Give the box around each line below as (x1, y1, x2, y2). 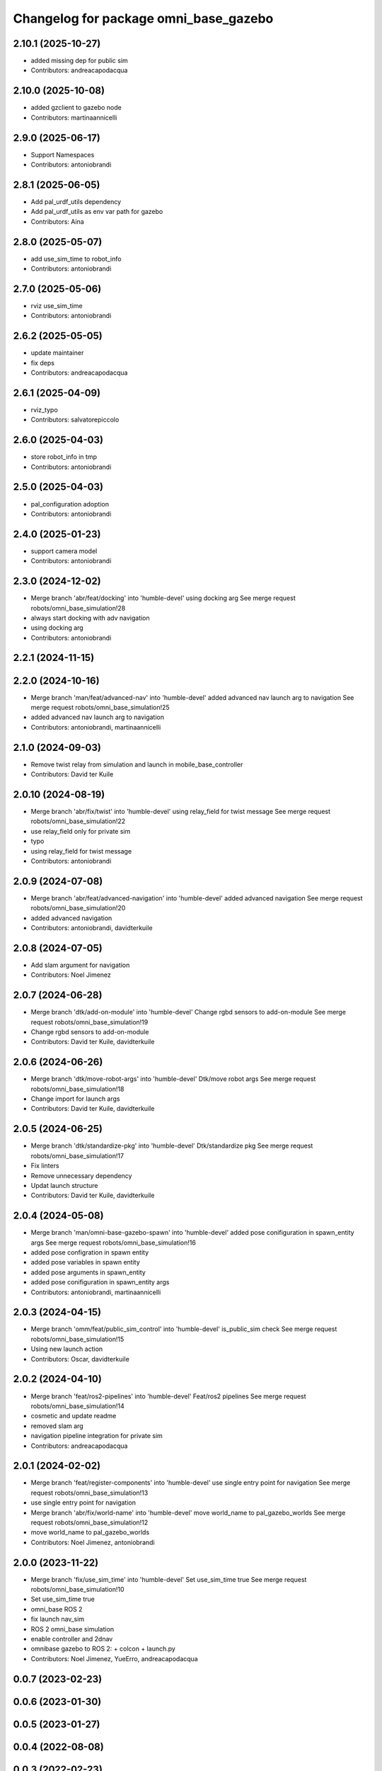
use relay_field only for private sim (30, 827, 131, 835)
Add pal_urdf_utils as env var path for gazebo (30, 208, 163, 216)
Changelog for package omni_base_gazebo (13, 11, 274, 26)
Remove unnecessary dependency (30, 1171, 132, 1179)
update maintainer (30, 349, 84, 357)
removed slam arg (30, 1421, 84, 1430)
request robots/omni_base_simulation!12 (30, 1518, 149, 1527)
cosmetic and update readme (30, 1412, 117, 1420)
